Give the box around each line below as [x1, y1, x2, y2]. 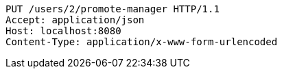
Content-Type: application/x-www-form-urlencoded [5, 36, 278, 47]
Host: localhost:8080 [5, 25, 121, 36]
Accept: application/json [5, 14, 145, 25]
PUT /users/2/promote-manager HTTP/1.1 [5, 3, 220, 14]
